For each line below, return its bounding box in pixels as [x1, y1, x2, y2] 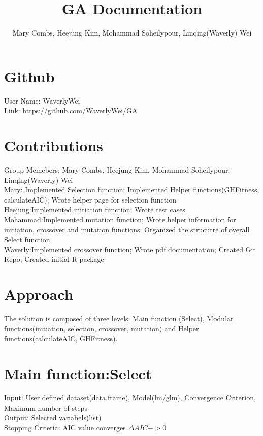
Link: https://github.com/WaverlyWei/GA [4, 105, 138, 116]
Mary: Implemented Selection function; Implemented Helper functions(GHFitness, [4, 184, 259, 195]
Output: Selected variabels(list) [4, 412, 102, 423]
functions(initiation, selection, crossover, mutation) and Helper [4, 323, 199, 333]
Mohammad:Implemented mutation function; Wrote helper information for [4, 214, 236, 224]
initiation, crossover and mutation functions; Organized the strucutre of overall [4, 224, 250, 234]
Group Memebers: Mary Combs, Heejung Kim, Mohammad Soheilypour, [4, 164, 231, 175]
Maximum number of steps [4, 402, 87, 413]
